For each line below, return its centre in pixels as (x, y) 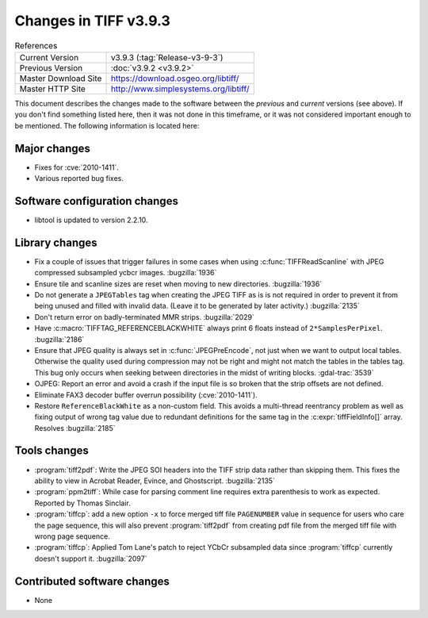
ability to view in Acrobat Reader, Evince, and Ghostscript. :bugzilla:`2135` (155, 481)
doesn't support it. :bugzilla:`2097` (91, 559)
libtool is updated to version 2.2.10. (91, 220)
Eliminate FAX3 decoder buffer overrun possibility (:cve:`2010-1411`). (146, 395)
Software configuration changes (96, 201)
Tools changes (52, 451)
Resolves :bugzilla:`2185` (75, 428)
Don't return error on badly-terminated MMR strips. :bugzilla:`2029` (145, 317)
